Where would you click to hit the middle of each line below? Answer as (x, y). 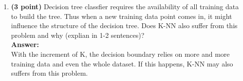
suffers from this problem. (49, 73)
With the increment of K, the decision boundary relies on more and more (120, 54)
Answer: (25, 44)
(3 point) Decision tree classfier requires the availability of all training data (125, 6)
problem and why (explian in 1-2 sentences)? (78, 35)
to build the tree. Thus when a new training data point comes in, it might (121, 16)
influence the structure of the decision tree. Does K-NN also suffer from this (124, 25)
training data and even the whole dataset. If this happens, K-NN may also (122, 63)
